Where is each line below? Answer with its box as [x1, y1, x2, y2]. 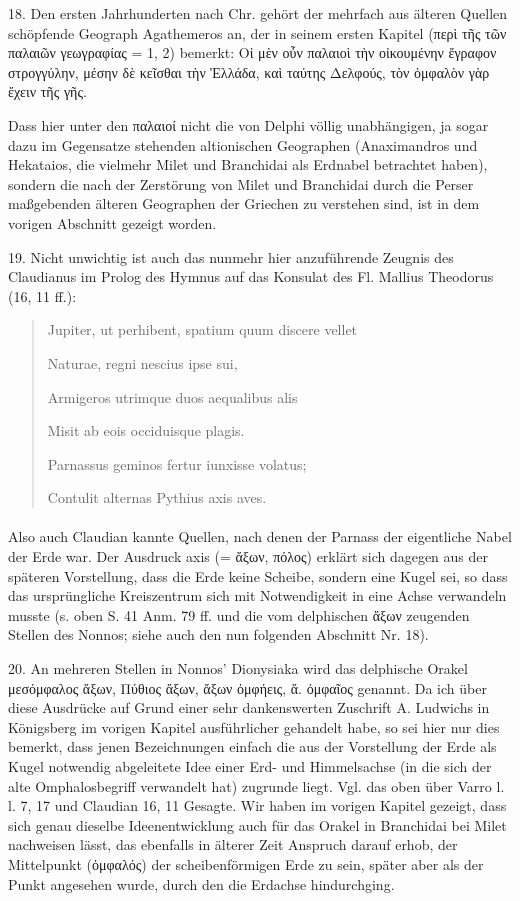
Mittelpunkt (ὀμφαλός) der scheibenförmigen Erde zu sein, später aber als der [8, 853, 484, 874]
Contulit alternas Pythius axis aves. [47, 487, 267, 508]
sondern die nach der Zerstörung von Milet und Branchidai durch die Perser [8, 173, 474, 194]
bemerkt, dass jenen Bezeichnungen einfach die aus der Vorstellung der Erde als [8, 736, 497, 757]
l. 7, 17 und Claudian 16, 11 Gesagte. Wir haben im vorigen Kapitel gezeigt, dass [8, 795, 507, 816]
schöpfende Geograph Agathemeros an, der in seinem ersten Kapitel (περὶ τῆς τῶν [8, 22, 507, 43]
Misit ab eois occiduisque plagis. [47, 420, 245, 441]
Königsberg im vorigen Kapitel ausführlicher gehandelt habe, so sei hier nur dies [8, 716, 500, 737]
